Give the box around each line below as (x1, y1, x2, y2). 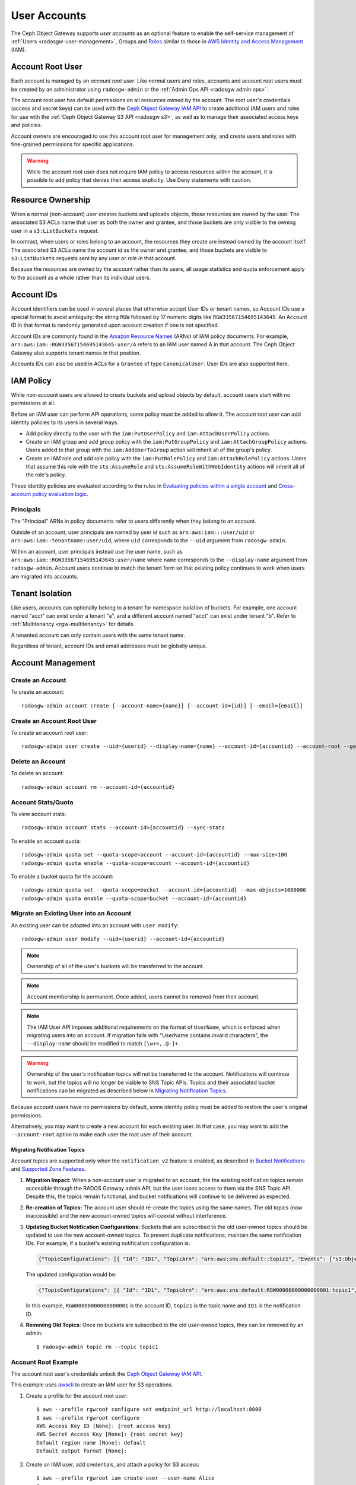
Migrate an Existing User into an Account (11, 909, 132, 918)
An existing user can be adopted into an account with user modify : (11, 921, 179, 929)
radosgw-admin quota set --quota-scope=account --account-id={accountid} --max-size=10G (21, 851, 288, 858)
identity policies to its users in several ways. (11, 419, 119, 426)
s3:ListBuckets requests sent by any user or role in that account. (11, 255, 177, 261)
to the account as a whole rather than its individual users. (11, 274, 151, 281)
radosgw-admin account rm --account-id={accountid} (21, 783, 175, 790)
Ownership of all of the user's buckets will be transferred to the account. (27, 962, 205, 969)
